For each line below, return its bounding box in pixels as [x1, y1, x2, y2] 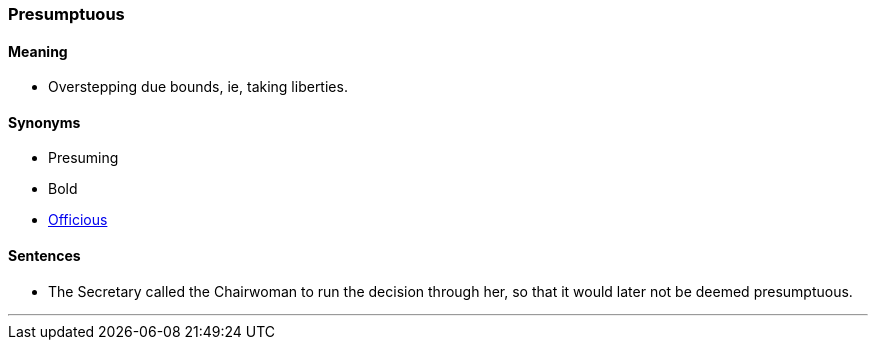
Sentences [8, 247, 81, 265]
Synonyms [8, 113, 81, 131]
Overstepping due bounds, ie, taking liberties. [48, 78, 348, 96]
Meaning [8, 42, 68, 60]
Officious [48, 211, 108, 229]
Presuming [48, 149, 119, 167]
